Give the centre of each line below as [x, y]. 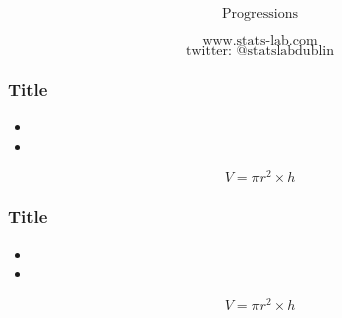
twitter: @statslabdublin [260, 51]
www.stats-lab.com [260, 41]
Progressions [260, 14]
